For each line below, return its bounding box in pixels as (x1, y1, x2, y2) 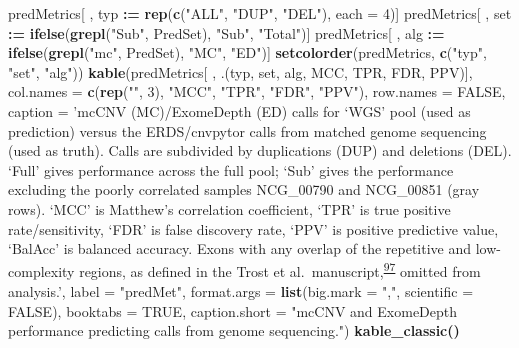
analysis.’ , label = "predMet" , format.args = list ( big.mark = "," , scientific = (8, 280, 474, 301)
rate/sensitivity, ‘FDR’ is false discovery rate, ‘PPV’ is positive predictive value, (8, 218, 499, 239)
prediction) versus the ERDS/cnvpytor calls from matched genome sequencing (8, 120, 487, 141)
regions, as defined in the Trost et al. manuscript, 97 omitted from (79, 258, 481, 282)
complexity (8, 261, 75, 282)
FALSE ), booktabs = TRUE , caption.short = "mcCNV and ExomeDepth (8, 300, 458, 321)
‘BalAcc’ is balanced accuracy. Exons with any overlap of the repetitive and (8, 238, 472, 259)
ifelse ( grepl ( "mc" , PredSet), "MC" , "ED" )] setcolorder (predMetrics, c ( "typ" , (8, 42, 487, 63)
